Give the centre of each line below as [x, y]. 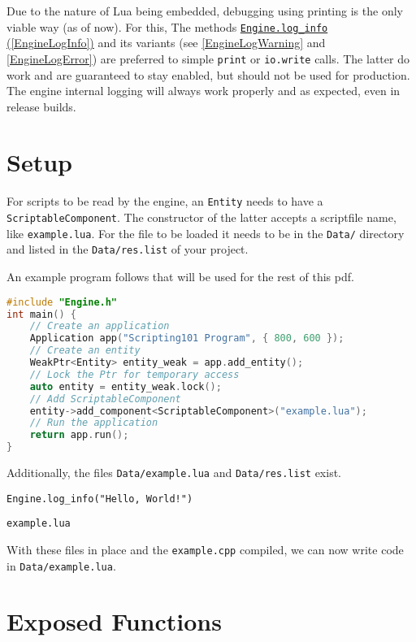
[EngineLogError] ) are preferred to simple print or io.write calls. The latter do [208, 58]
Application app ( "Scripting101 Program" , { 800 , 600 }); [187, 338]
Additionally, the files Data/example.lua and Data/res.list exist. [174, 472]
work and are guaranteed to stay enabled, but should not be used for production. [208, 74]
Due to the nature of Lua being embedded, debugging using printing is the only [205, 11]
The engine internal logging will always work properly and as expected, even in [204, 91]
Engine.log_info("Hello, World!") [100, 499]
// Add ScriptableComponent [105, 399]
